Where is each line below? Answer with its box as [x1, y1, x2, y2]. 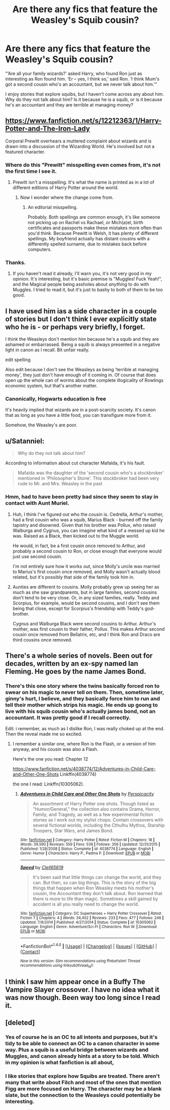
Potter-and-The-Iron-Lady [5, 124, 90, 133]
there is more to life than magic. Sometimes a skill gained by [32, 896, 158, 902]
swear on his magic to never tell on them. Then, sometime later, [5, 689, 164, 696]
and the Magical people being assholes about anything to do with [12, 281, 149, 288]
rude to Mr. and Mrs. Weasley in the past [17, 481, 103, 487]
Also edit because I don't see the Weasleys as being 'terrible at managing [5, 367, 159, 373]
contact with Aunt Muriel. [5, 499, 70, 507]
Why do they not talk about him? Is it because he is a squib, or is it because [5, 96, 162, 102]
